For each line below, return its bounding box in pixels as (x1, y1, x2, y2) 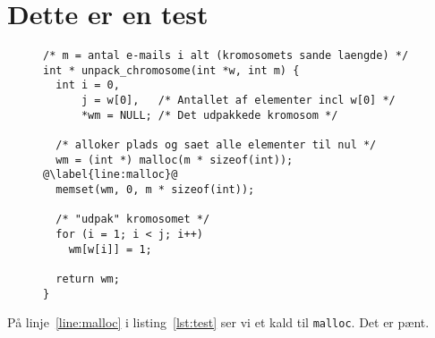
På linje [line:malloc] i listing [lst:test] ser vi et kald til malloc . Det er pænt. (7, 313, 430, 332)
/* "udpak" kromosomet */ (55, 213, 210, 226)
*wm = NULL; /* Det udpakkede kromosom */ (81, 108, 338, 122)
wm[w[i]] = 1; (68, 242, 152, 256)
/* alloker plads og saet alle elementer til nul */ (55, 139, 377, 152)
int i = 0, (55, 79, 120, 92)
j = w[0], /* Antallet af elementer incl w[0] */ (81, 94, 396, 107)
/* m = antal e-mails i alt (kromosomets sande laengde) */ (43, 49, 409, 63)
